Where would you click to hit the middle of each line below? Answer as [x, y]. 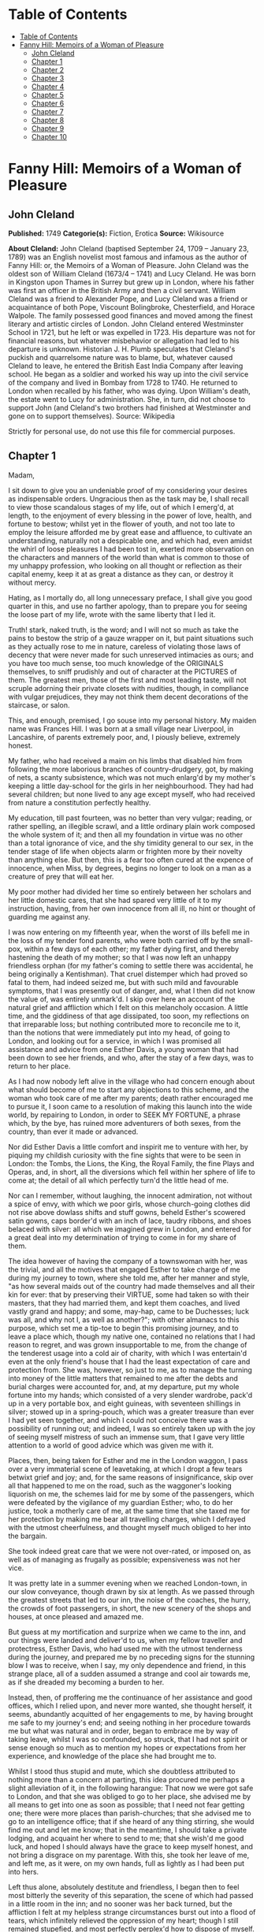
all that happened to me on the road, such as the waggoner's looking [120, 1485]
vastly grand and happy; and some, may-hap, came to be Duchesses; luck [129, 1311]
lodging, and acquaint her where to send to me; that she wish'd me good [126, 1838]
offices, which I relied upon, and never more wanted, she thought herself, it [130, 1705]
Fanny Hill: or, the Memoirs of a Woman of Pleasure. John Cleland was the [128, 265]
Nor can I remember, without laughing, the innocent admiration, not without [130, 1195]
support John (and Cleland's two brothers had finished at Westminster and [129, 407]
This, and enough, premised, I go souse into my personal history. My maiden [132, 720]
